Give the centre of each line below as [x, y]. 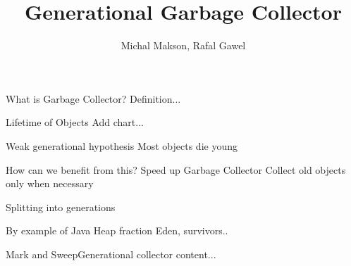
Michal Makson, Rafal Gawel [183, 45]
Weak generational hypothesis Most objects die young [122, 145]
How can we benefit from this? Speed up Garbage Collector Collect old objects [176, 169]
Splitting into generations [61, 207]
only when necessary [50, 183]
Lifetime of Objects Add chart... [75, 122]
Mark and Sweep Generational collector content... [111, 254]
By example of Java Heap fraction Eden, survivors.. [117, 230]
